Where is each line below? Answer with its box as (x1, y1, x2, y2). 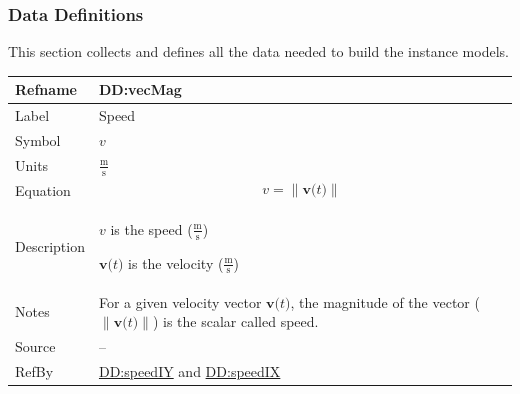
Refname (15, 79, 77, 100)
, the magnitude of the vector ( (290, 291, 480, 312)
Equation (15, 179, 71, 200)
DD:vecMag (98, 79, 182, 100)
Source (15, 336, 56, 357)
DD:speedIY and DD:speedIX (98, 360, 281, 381)
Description (15, 235, 85, 256)
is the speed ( (110, 218, 193, 239)
